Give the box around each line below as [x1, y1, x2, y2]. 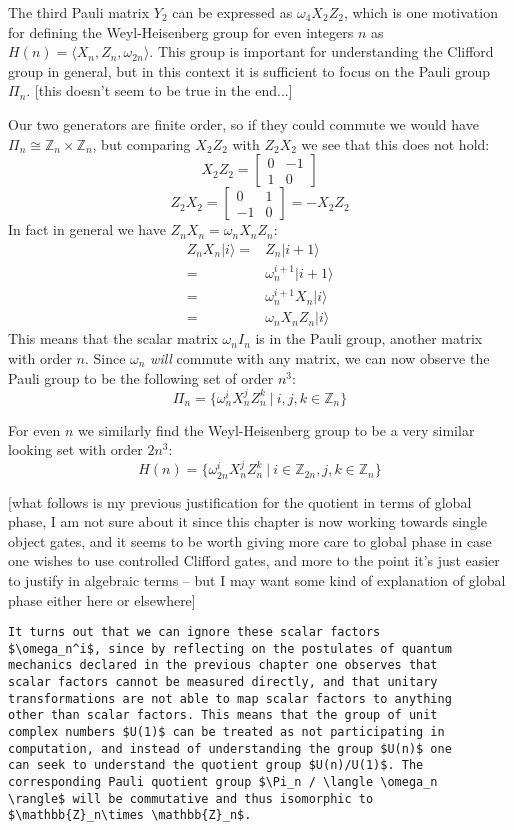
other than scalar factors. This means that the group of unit [8, 708, 438, 723]
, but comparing [92, 133, 191, 154]
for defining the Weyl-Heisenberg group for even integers [8, 21, 354, 42]
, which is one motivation [343, 2, 498, 22]
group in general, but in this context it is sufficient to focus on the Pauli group [8, 60, 491, 81]
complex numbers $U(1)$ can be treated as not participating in [8, 725, 445, 740]
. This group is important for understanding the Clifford [149, 41, 494, 62]
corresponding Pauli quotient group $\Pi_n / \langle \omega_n [8, 775, 438, 790]
